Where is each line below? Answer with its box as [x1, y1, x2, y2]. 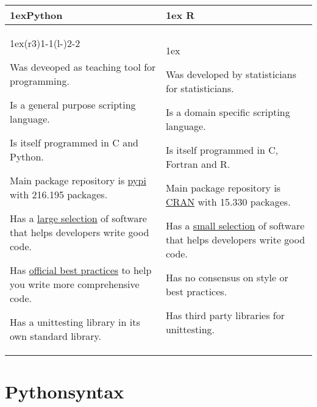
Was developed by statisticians [165, 67, 297, 81]
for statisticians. [165, 81, 234, 95]
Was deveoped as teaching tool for [10, 60, 156, 74]
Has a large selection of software [10, 211, 147, 225]
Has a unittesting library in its [10, 315, 140, 329]
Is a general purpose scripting [10, 98, 136, 112]
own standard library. [10, 329, 102, 343]
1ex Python [10, 8, 63, 22]
